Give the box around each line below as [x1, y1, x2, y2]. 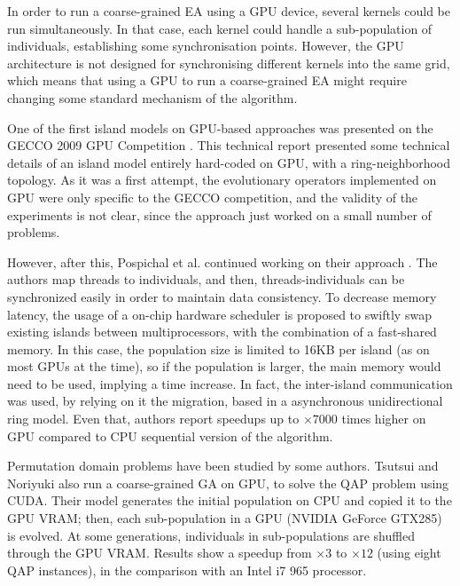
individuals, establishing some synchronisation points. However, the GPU [7, 36, 404, 55]
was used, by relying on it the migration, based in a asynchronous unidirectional [7, 392, 443, 410]
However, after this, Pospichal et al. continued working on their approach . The [7, 252, 438, 271]
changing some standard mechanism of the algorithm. [7, 88, 298, 107]
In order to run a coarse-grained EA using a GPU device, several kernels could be [7, 2, 450, 20]
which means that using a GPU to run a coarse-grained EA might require [7, 71, 407, 90]
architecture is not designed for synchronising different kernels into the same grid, [7, 53, 450, 72]
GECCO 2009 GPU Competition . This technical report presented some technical [7, 136, 450, 154]
